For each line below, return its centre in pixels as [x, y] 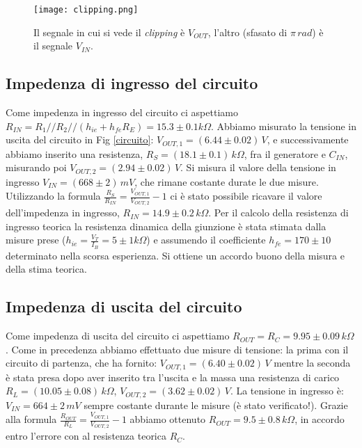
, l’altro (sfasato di [247, 32]
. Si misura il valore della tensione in [258, 167]
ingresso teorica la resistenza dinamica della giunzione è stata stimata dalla [166, 226]
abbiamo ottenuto [168, 419]
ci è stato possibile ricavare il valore [246, 196]
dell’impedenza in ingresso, [63, 213]
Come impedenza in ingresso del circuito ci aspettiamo [122, 112]
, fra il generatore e [285, 153]
